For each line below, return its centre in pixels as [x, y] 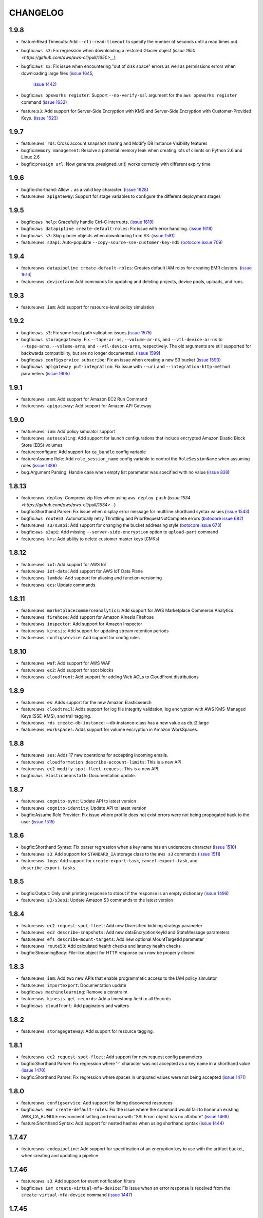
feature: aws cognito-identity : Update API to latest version [84, 808]
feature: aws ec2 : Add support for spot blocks [67, 670]
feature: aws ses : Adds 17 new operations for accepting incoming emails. [95, 755]
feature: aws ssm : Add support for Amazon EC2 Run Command [84, 399]
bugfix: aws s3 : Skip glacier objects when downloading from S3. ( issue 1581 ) [98, 235]
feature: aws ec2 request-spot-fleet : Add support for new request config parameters [112, 1057]
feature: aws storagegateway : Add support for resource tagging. [88, 1031]
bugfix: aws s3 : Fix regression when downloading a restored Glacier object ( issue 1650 [108, 51]
